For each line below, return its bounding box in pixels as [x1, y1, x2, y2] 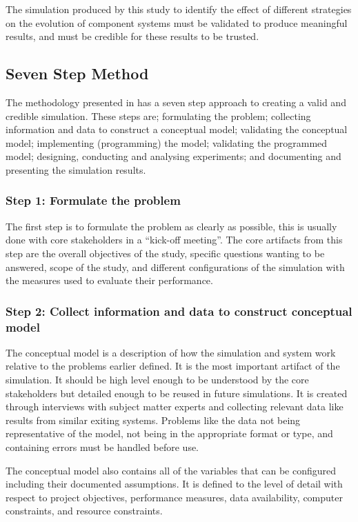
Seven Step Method [6, 63, 149, 84]
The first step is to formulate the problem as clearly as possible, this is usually [6, 219, 337, 233]
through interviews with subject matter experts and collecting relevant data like [6, 399, 344, 414]
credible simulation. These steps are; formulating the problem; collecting [6, 108, 311, 123]
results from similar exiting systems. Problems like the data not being [6, 412, 301, 427]
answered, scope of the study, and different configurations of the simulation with [6, 259, 345, 274]
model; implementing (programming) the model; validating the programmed [6, 135, 328, 150]
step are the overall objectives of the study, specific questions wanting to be [6, 245, 325, 260]
